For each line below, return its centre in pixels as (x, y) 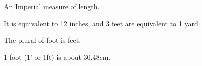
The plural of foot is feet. (43, 40)
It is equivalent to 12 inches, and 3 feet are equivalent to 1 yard (101, 23)
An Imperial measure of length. (52, 6)
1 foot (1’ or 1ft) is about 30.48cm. (57, 57)
